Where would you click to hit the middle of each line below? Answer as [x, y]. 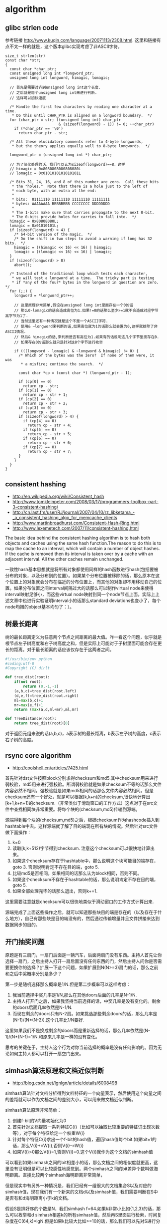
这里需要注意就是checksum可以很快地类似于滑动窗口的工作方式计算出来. [80, 902]
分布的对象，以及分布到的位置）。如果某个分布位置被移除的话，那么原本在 [80, 576]
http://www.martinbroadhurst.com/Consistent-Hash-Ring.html [76, 523]
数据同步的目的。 [23, 924]
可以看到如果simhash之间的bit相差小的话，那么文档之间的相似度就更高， [80, 1163]
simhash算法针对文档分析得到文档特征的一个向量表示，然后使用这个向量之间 [83, 1093]
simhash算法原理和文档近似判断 [55, 1071]
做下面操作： [18, 832]
